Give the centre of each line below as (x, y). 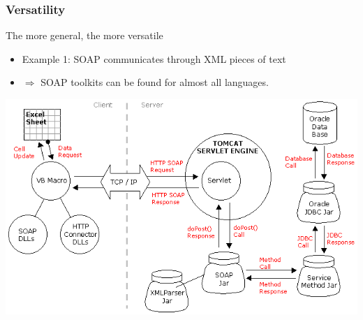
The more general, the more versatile (84, 35)
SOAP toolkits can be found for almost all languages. (155, 82)
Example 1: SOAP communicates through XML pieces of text (154, 58)
